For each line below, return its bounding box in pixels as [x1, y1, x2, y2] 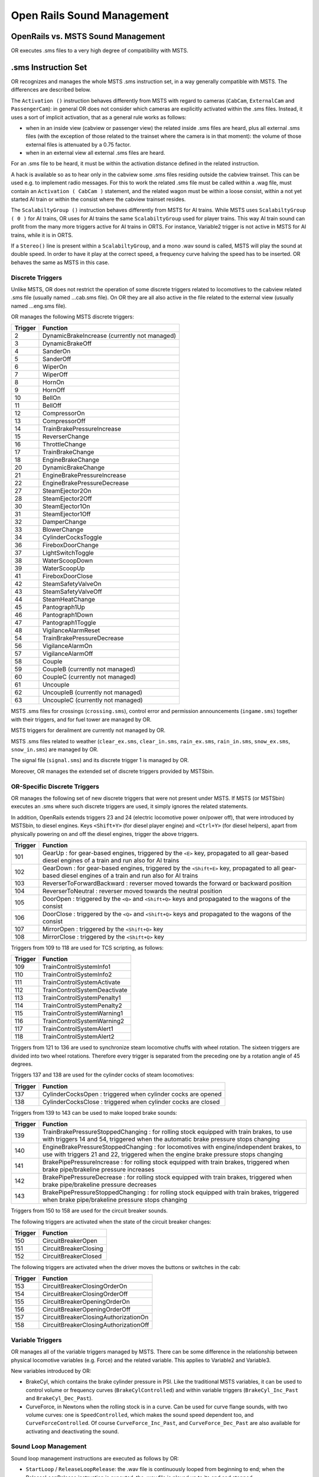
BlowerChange [42, 526, 84, 534]
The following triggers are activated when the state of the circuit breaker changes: [11, 1218, 211, 1225]
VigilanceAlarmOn [42, 642, 93, 650]
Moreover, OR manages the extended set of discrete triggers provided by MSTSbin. [11, 767, 214, 775]
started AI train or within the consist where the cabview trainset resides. [11, 196, 186, 203]
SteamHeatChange [42, 596, 96, 604]
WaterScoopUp [42, 564, 85, 572]
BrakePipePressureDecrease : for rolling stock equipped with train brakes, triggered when [42, 1173, 292, 1182]
